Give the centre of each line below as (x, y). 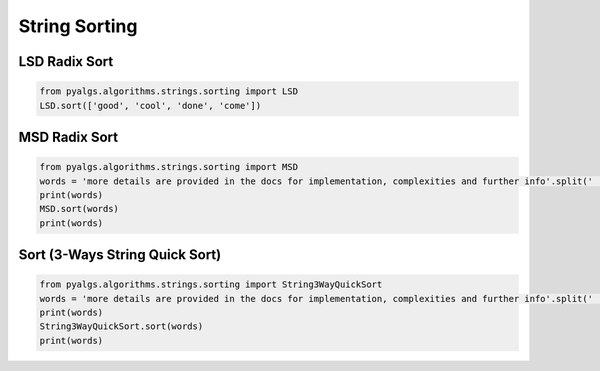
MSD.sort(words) (79, 209)
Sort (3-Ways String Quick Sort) (120, 255)
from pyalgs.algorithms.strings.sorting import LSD (169, 91)
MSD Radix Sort (68, 136)
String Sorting (78, 26)
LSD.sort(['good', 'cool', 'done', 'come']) (150, 105)
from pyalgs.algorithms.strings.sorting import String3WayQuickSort (211, 284)
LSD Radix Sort (66, 61)
